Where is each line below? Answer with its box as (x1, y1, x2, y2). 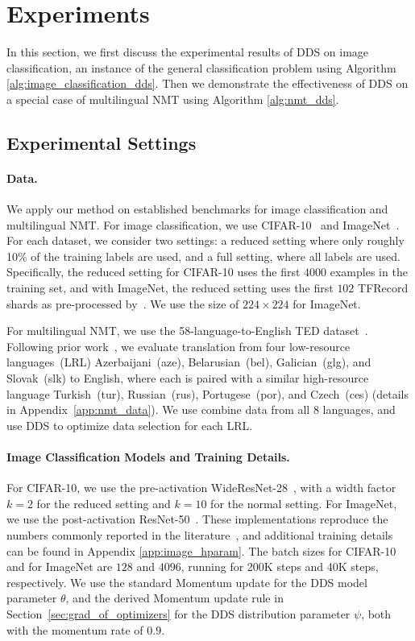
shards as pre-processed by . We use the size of (6, 295, 239, 312)
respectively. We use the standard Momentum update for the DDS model (6, 573, 367, 590)
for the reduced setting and (36, 494, 171, 511)
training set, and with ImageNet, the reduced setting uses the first (6, 279, 334, 296)
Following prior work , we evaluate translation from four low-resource (6, 337, 351, 354)
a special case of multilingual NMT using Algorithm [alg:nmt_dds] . (6, 90, 339, 107)
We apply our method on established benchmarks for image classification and (6, 201, 388, 217)
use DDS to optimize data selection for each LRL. (6, 416, 253, 433)
